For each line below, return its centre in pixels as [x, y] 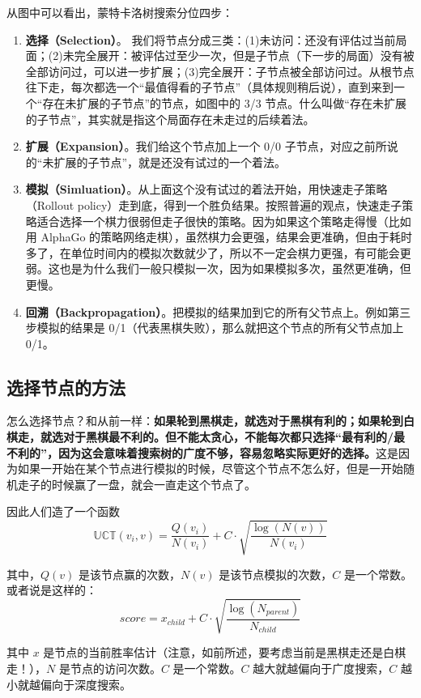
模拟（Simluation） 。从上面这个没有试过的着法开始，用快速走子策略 [206, 189]
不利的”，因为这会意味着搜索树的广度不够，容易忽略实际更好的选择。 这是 [202, 452]
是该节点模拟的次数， [276, 574]
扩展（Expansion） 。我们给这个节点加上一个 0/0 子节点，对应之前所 [206, 146]
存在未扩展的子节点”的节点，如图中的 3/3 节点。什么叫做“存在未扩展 [224, 102]
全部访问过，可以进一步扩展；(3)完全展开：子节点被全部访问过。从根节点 [220, 71]
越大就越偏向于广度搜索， [321, 668]
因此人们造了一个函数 [63, 511]
